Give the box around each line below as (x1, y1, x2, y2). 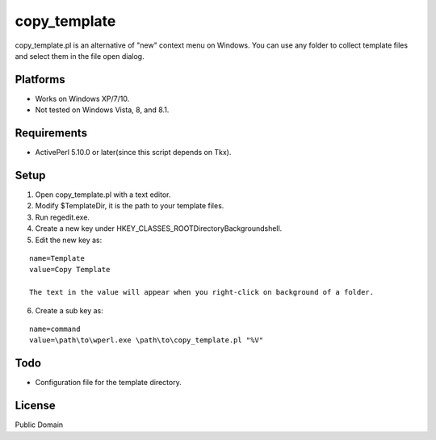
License (15, 399, 56, 413)
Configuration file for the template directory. (35, 378, 182, 388)
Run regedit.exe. (35, 212, 90, 222)
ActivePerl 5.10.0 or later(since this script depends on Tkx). (35, 148, 232, 157)
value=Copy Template (29, 265, 111, 274)
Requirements (15, 126, 88, 140)
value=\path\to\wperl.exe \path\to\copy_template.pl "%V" (29, 336, 264, 345)
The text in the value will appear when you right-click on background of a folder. (29, 287, 375, 297)
